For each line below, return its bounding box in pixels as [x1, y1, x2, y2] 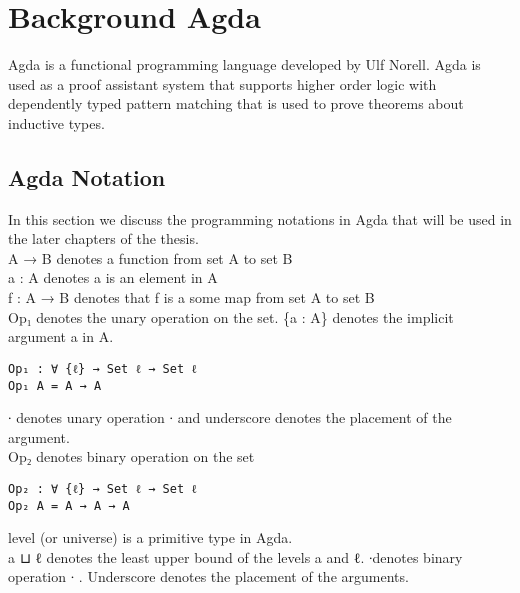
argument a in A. [8, 326, 114, 347]
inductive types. [8, 112, 105, 133]
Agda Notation [8, 161, 166, 192]
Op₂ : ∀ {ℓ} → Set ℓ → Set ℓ [8, 481, 197, 496]
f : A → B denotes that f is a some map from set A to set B [8, 287, 375, 308]
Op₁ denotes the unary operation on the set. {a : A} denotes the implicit [8, 306, 454, 327]
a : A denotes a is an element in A [8, 267, 218, 288]
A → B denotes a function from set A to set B [8, 247, 293, 268]
